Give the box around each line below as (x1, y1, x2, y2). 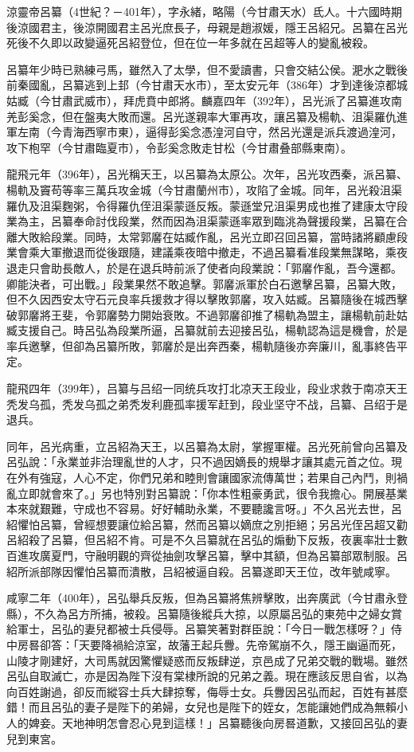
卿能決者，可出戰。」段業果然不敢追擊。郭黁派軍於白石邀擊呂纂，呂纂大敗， (6, 275, 402, 292)
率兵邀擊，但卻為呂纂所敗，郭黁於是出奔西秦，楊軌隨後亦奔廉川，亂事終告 (6, 337, 396, 354)
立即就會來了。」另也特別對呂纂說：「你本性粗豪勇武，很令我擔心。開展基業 (17, 484, 408, 501)
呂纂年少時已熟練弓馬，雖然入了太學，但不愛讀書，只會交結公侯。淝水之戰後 (6, 61, 408, 77)
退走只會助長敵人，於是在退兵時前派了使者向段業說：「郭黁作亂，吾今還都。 (6, 259, 402, 276)
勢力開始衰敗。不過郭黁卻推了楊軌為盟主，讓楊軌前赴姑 (117, 306, 408, 323)
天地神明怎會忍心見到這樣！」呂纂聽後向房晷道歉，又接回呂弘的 (61, 714, 396, 730)
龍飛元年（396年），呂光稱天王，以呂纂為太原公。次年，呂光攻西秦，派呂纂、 (6, 166, 408, 182)
